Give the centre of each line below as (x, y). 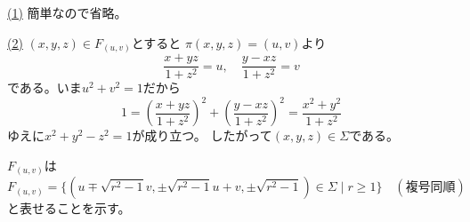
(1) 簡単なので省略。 (67, 12)
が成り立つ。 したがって (202, 135)
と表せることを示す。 (69, 208)
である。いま (45, 87)
